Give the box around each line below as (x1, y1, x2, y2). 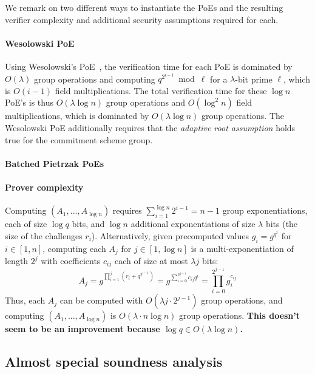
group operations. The (202, 109, 285, 122)
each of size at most (114, 254, 188, 267)
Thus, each (5, 294, 46, 307)
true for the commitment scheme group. (5, 133, 153, 146)
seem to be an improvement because (5, 322, 160, 335)
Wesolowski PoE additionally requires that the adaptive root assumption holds (5, 121, 296, 134)
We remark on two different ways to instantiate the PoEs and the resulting (5, 1, 283, 13)
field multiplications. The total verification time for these (55, 84, 267, 97)
